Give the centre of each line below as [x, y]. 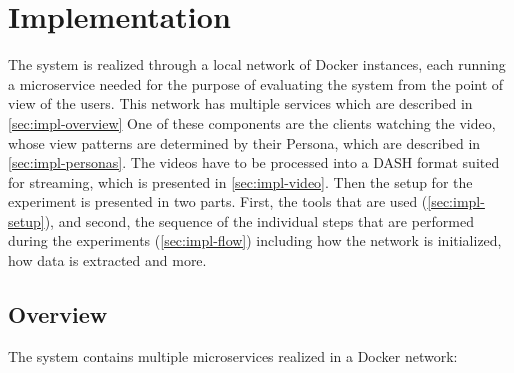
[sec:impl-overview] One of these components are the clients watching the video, [252, 122]
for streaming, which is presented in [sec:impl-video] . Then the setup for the [240, 181]
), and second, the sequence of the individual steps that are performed [259, 220]
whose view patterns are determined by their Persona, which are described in [244, 142]
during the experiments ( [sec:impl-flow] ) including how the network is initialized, [255, 240]
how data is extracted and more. [107, 260]
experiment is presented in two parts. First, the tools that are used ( [218, 201]
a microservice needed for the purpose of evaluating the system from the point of [256, 83]
